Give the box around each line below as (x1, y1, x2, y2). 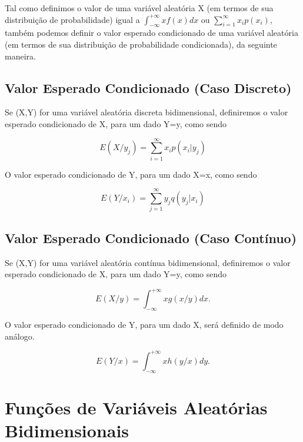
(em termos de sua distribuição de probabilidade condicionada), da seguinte (5, 38, 277, 50)
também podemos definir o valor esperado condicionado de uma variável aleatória (5, 26, 298, 39)
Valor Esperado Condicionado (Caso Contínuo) (5, 228, 297, 247)
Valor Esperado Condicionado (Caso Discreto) (5, 78, 292, 97)
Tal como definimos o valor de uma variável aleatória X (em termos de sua (5, 2, 274, 14)
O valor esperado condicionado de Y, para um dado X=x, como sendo (5, 168, 257, 180)
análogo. (5, 330, 35, 342)
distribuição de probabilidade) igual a (5, 13, 140, 25)
